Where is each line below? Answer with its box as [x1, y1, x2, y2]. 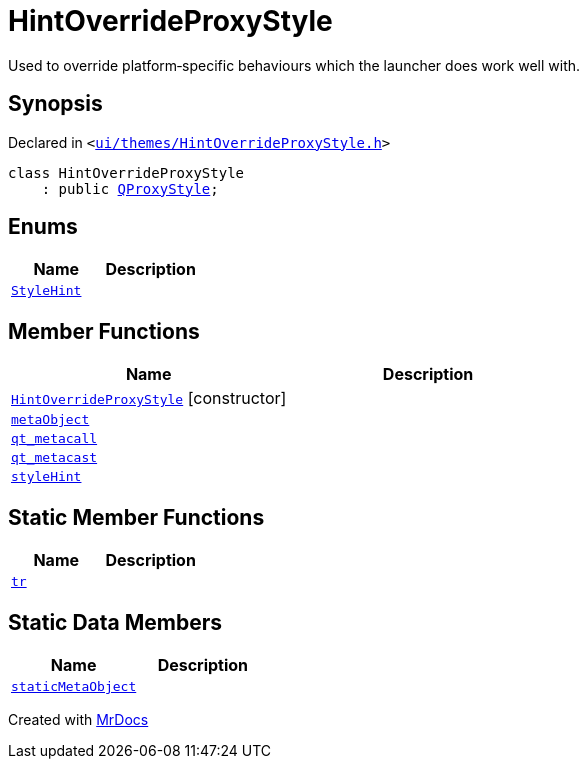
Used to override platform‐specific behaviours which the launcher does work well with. [8, 56, 581, 74]
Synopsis [8, 91, 103, 117]
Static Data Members [8, 609, 223, 635]
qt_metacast [11, 450, 98, 466]
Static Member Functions [8, 504, 265, 530]
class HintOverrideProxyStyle [8, 164, 245, 181]
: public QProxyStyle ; [41, 180, 219, 197]
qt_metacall [11, 431, 98, 447]
